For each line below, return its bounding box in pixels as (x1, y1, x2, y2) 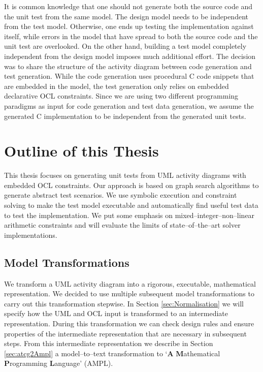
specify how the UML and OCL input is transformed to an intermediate (4, 308, 228, 319)
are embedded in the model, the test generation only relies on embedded (4, 80, 229, 91)
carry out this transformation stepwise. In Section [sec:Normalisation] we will (4, 298, 244, 308)
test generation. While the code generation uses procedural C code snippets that (4, 71, 254, 81)
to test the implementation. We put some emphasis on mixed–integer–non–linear (4, 209, 255, 220)
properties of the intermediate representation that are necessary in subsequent (4, 328, 247, 338)
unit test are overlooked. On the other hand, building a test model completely (4, 41, 247, 51)
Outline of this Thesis (4, 140, 159, 161)
